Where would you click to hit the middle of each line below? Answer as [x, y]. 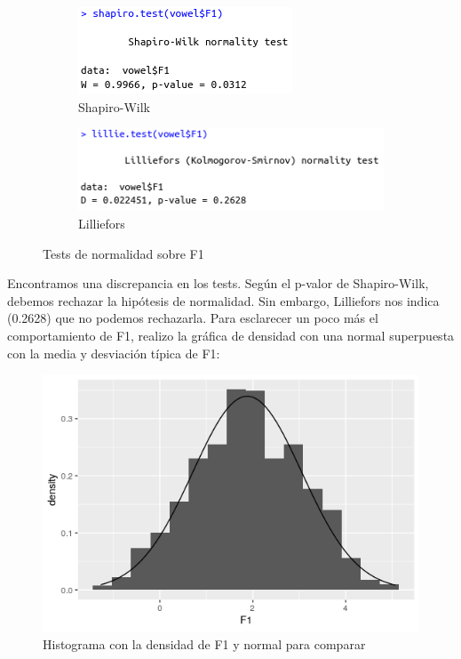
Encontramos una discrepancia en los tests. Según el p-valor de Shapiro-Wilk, [218, 283]
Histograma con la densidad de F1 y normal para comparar [204, 643]
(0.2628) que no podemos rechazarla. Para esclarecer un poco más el [193, 318]
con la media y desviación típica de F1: [114, 353]
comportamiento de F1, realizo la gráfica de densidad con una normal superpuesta [231, 335]
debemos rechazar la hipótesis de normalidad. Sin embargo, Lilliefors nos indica [223, 300]
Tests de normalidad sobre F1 [123, 253]
